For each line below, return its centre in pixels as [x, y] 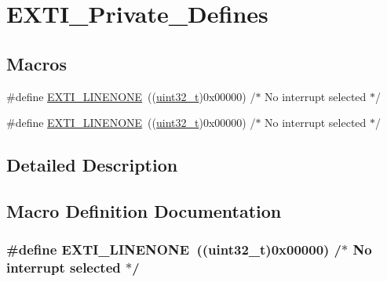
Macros [37, 63]
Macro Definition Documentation [144, 210]
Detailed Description [92, 165]
